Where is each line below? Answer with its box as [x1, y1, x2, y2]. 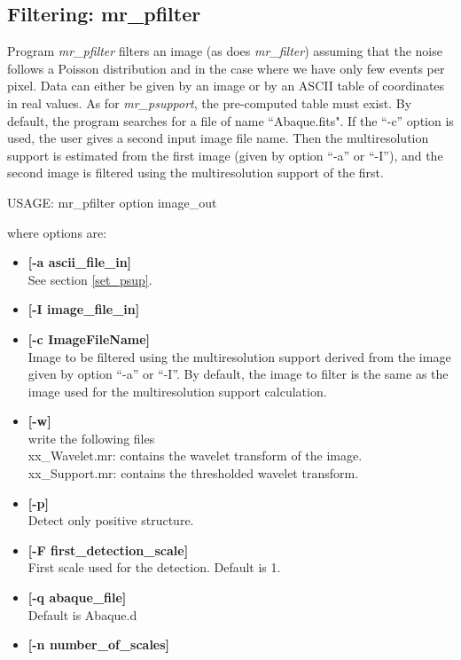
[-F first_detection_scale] [27, 540, 189, 559]
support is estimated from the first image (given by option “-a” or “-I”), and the [7, 145, 443, 164]
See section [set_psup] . [27, 270, 152, 288]
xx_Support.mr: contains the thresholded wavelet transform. [27, 464, 359, 483]
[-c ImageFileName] [27, 329, 151, 348]
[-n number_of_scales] [27, 635, 170, 654]
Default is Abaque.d [27, 605, 137, 624]
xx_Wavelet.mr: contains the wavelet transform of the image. [27, 446, 363, 465]
